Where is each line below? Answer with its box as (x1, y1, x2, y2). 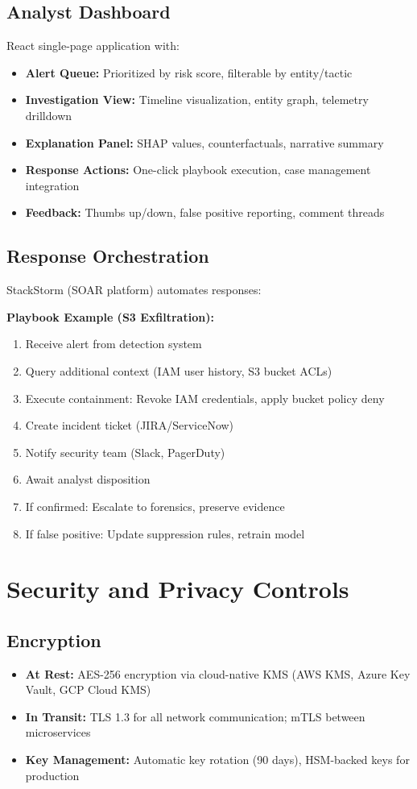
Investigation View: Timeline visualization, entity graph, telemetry (25, 91, 369, 108)
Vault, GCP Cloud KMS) (25, 681, 151, 698)
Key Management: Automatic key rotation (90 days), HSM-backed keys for (25, 751, 410, 768)
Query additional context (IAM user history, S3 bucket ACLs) (25, 362, 332, 379)
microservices (25, 724, 91, 741)
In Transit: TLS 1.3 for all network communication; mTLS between (25, 708, 365, 725)
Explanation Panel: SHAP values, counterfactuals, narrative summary (25, 134, 384, 151)
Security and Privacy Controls (6, 572, 349, 605)
